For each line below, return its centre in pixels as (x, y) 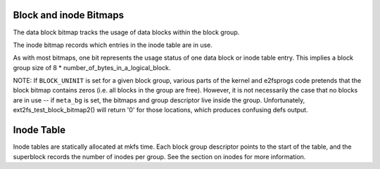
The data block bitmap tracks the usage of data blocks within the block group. (126, 32)
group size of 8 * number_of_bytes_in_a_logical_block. (92, 67)
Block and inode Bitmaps (69, 15)
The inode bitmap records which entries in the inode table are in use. (113, 45)
